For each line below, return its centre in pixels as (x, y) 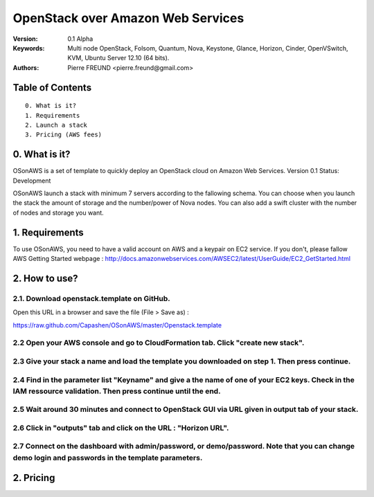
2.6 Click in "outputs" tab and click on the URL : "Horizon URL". (121, 428)
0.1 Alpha (80, 39)
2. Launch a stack (56, 125)
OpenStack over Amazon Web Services (128, 18)
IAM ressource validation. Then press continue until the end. (117, 391)
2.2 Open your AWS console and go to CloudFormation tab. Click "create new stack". (159, 343)
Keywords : (29, 48)
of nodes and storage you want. (58, 213)
